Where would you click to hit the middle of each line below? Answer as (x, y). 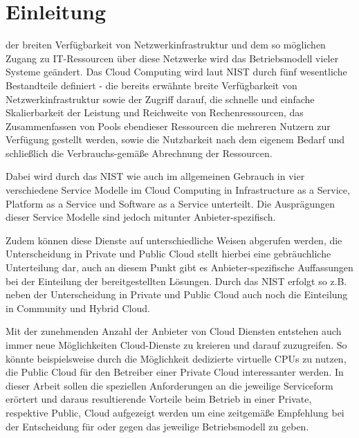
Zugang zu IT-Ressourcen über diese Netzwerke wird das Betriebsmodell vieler (172, 58)
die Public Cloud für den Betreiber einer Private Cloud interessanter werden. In (175, 372)
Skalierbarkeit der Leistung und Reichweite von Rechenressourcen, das (155, 112)
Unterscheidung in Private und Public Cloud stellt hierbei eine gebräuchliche (168, 254)
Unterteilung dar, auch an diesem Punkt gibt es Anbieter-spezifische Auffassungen (179, 267)
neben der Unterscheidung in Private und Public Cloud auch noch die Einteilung (177, 294)
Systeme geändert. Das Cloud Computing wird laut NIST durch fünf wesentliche (176, 72)
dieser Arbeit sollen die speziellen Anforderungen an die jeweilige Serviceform (169, 385)
